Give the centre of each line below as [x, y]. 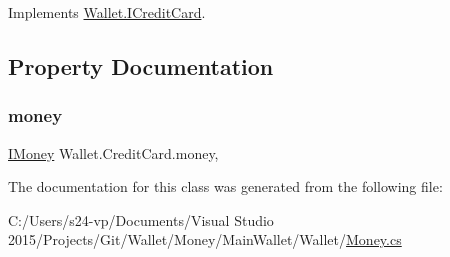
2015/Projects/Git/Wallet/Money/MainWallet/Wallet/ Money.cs [205, 239]
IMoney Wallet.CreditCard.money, [113, 152]
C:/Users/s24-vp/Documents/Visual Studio [141, 219]
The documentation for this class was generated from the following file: [225, 186]
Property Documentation [141, 65]
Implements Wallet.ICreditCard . [107, 12]
